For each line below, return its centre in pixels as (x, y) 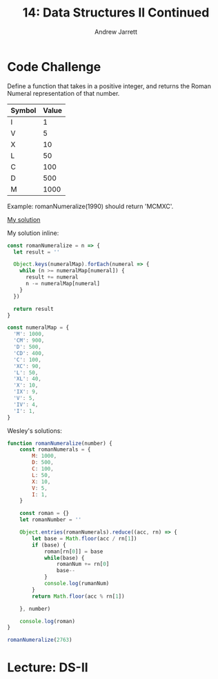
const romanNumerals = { (55, 449)
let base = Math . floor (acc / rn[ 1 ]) (85, 538)
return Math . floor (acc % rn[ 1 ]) (79, 596)
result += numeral (52, 277)
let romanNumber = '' (50, 520)
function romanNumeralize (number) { (60, 443)
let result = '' (37, 252)
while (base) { (64, 558)
